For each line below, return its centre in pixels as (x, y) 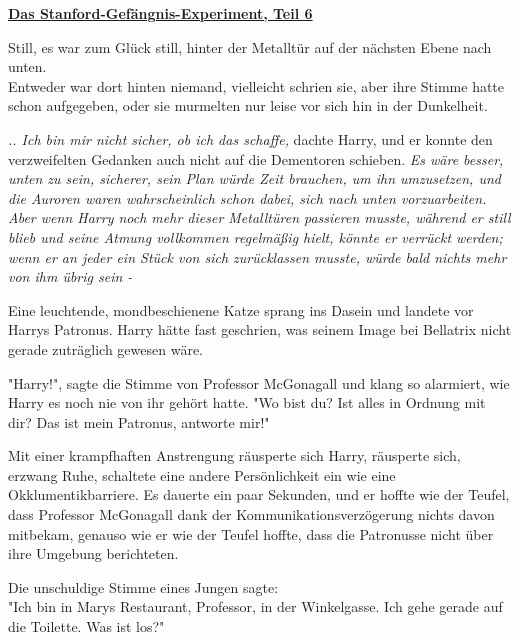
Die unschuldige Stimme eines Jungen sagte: (143, 586)
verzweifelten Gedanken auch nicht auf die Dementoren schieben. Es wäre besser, (256, 158)
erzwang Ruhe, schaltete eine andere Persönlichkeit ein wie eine (202, 474)
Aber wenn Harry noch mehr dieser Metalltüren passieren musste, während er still (259, 217)
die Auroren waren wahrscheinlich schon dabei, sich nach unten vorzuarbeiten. (247, 197)
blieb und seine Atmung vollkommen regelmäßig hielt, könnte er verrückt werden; (255, 236)
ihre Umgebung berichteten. (93, 553)
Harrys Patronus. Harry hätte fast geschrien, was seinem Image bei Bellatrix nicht (260, 329)
